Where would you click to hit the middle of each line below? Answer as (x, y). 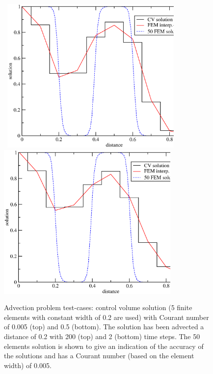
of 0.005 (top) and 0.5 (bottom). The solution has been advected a (104, 327)
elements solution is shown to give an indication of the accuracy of (104, 346)
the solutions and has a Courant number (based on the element (99, 356)
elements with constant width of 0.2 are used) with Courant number (106, 317)
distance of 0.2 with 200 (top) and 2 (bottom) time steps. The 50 (102, 336)
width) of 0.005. (28, 365)
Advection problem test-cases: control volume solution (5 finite (98, 307)
